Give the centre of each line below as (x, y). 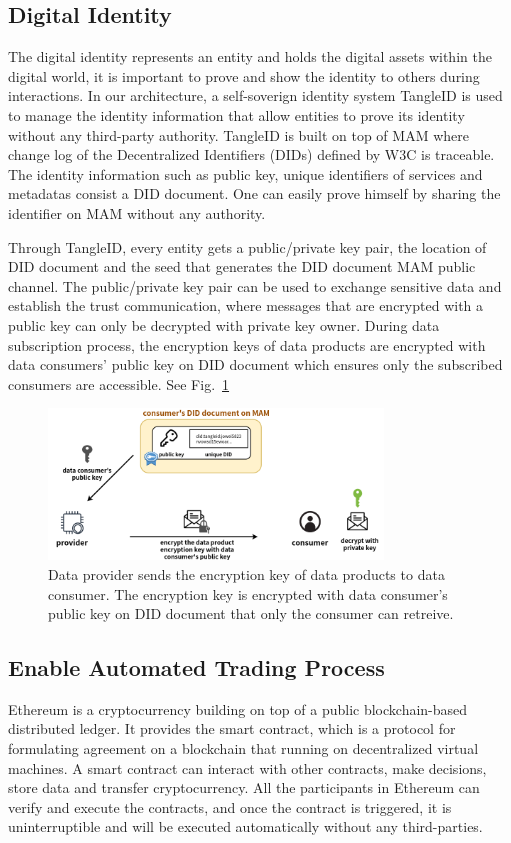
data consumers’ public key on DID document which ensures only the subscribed (255, 364)
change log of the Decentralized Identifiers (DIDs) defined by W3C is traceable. (251, 154)
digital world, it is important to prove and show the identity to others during (244, 75)
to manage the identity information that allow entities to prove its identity (236, 114)
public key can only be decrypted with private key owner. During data (224, 324)
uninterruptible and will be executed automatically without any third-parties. (245, 826)
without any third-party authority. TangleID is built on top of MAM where (238, 134)
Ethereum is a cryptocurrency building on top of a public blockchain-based (238, 708)
